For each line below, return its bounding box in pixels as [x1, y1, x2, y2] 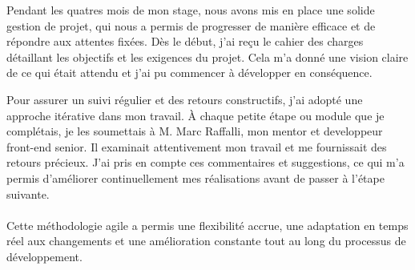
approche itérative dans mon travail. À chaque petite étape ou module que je [6, 107, 385, 123]
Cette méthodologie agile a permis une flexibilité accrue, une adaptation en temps [6, 216, 409, 233]
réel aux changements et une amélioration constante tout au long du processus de [6, 232, 406, 249]
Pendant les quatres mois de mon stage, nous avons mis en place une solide [6, 2, 375, 18]
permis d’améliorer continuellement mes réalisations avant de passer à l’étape [6, 169, 385, 186]
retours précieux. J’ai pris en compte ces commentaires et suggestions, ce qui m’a [6, 154, 405, 171]
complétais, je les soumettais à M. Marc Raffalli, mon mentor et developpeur [6, 123, 383, 139]
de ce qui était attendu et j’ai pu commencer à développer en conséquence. [6, 64, 373, 81]
